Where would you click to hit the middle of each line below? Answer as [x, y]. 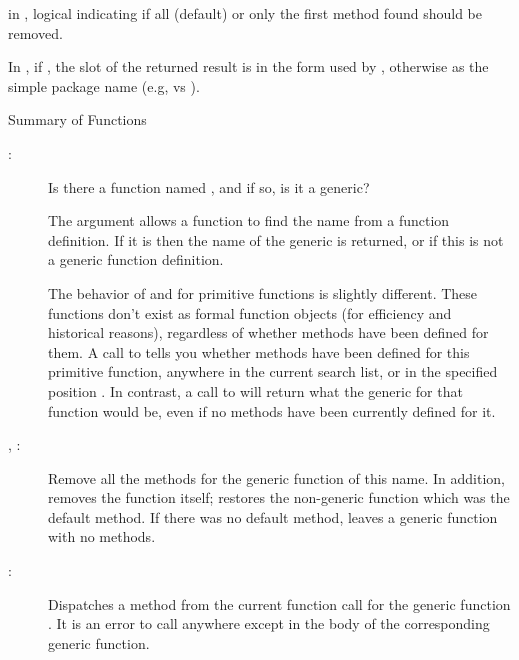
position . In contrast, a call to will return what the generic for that [255, 390]
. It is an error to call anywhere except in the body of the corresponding [269, 623]
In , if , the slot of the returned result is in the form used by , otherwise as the [248, 66]
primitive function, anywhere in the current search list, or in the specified [273, 371]
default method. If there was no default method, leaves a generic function [273, 516]
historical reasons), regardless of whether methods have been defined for [268, 332]
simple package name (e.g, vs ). [104, 85]
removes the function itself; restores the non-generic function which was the [279, 497]
